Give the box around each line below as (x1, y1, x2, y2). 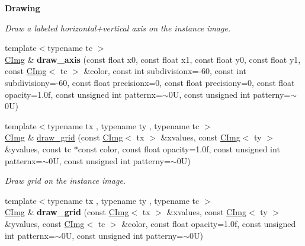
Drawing (5, 2, 40, 14)
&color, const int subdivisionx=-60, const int (84, 65, 246, 77)
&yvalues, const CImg (5, 217, 85, 229)
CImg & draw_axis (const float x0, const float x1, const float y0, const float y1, (5, 53, 301, 65)
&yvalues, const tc (5, 142, 72, 155)
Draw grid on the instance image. (5, 174, 126, 187)
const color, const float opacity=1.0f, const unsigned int (78, 142, 280, 155)
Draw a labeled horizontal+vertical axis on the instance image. (5, 21, 231, 34)
